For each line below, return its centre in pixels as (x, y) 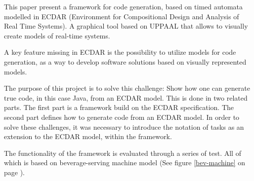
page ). (14, 172)
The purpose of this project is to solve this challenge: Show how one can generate (127, 88)
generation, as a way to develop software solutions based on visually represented (125, 61)
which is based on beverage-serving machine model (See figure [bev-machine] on (125, 163)
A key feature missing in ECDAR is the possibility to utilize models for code (120, 52)
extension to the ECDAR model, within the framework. (88, 136)
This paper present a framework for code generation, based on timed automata (124, 6)
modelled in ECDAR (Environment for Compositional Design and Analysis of (122, 16)
